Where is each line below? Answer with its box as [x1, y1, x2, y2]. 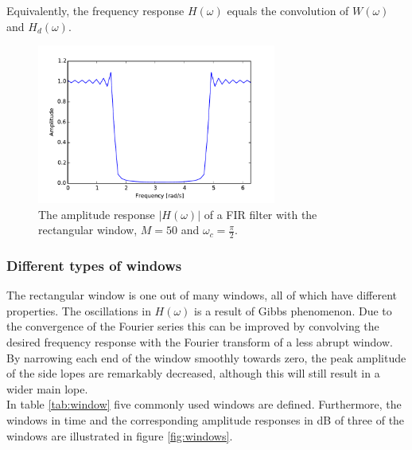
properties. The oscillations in [6, 302, 151, 319]
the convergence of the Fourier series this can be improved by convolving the [6, 318, 379, 335]
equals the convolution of [227, 2, 349, 18]
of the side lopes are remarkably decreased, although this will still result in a [6, 365, 380, 382]
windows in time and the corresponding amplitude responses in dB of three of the [6, 412, 405, 428]
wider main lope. [6, 380, 88, 397]
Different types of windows [6, 255, 182, 275]
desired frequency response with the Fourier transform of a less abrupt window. [6, 334, 393, 350]
